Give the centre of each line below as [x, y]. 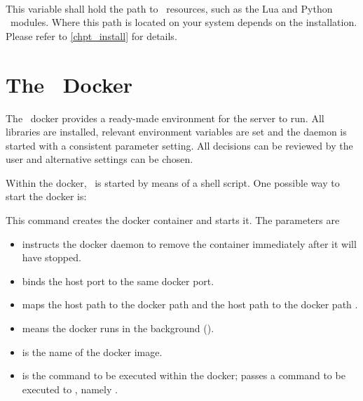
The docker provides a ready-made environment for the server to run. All [165, 118]
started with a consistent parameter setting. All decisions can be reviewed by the [179, 145]
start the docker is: [46, 196]
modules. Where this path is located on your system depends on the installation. [184, 22]
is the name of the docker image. [92, 351]
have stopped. [52, 257]
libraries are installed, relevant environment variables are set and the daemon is [176, 132]
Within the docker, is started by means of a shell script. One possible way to [173, 182]
